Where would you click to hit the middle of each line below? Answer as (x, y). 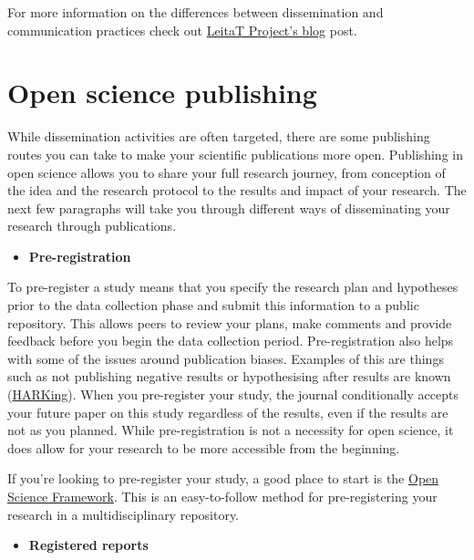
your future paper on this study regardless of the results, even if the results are (228, 412)
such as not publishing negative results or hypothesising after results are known (229, 376)
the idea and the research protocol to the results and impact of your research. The (237, 190)
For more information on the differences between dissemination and (196, 12)
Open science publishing (162, 93)
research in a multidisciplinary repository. (124, 514)
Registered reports (88, 545)
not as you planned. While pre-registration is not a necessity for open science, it (231, 430)
